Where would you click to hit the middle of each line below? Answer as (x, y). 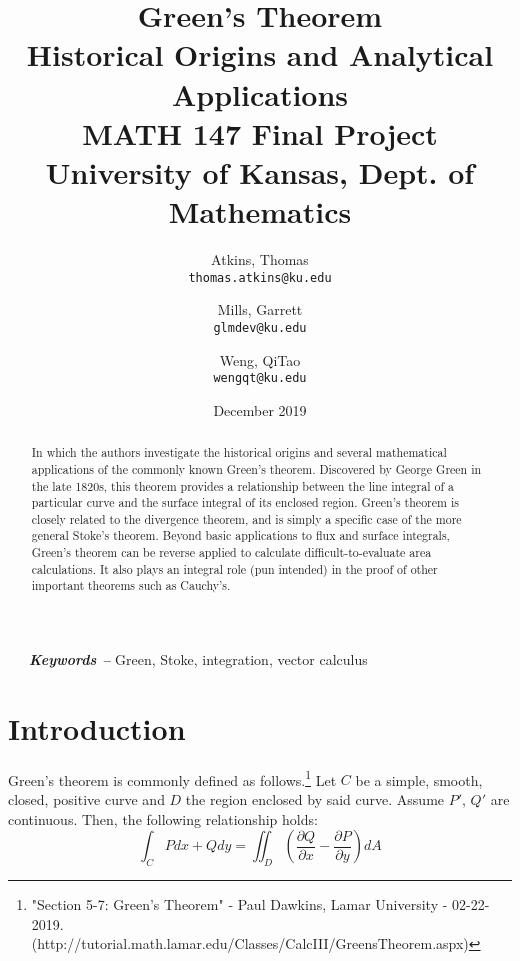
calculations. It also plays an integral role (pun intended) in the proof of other (234, 568)
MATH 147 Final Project (260, 132)
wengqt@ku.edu (260, 378)
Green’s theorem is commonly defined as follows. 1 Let (172, 778)
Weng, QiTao (260, 359)
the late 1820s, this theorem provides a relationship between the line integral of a (242, 485)
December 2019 (260, 409)
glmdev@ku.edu (260, 327)
